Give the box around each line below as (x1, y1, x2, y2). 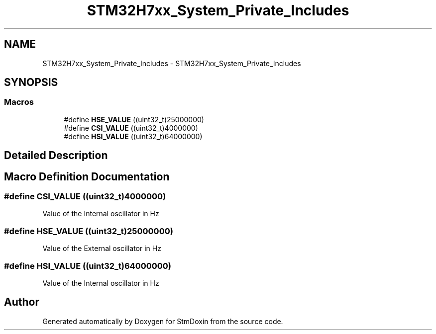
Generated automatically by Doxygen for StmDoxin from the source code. (42, 317, 283, 326)
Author (4, 296, 39, 309)
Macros (4, 97, 34, 107)
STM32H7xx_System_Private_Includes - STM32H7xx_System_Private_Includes (42, 59, 301, 68)
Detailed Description (4, 149, 108, 162)
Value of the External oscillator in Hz (42, 244, 161, 253)
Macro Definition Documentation (4, 170, 170, 183)
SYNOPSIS (4, 76, 58, 89)
